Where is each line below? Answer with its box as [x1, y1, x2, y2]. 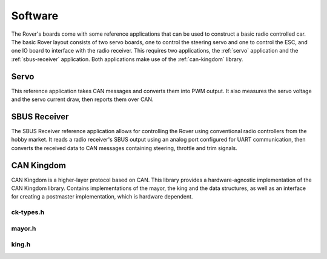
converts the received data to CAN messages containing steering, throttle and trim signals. [11, 144, 237, 151]
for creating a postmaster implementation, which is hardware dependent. [11, 193, 193, 200]
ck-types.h [11, 208, 45, 217]
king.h [11, 240, 31, 249]
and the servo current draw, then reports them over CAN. [11, 96, 154, 103]
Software [11, 9, 59, 22]
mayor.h [11, 224, 36, 232]
